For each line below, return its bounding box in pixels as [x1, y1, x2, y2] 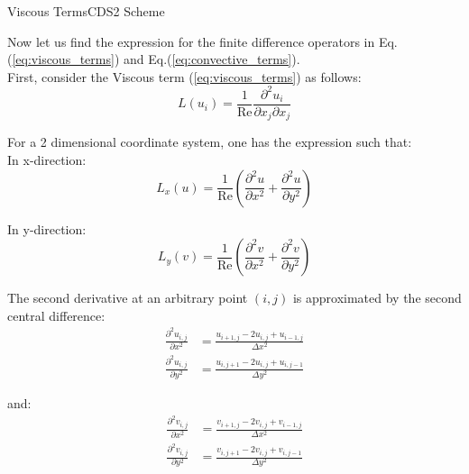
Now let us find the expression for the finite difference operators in [7, 32, 375, 50]
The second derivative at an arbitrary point [7, 288, 248, 307]
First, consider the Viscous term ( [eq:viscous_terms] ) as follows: [7, 67, 362, 86]
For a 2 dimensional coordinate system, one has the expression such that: [7, 132, 412, 151]
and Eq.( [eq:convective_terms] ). [123, 50, 300, 68]
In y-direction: [7, 219, 87, 238]
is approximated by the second [292, 288, 462, 307]
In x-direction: [7, 150, 87, 169]
